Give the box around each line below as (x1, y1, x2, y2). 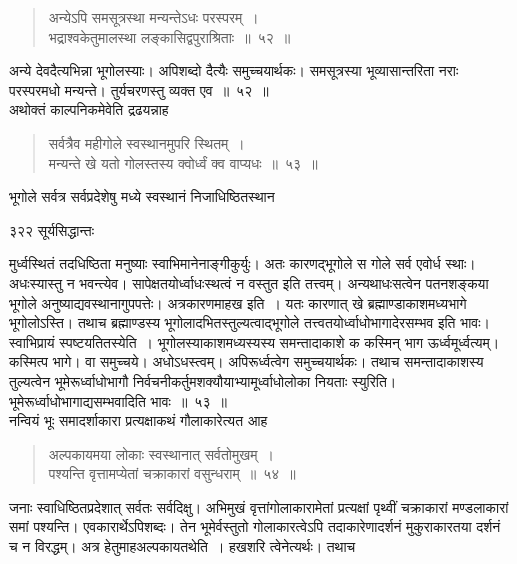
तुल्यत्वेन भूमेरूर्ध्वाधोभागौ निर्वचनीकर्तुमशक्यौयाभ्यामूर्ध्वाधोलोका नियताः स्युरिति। (9, 370, 397, 391)
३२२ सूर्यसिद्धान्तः (9, 219, 95, 240)
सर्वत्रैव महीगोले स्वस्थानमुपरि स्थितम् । (48, 132, 245, 153)
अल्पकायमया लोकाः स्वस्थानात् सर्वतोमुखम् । (48, 443, 274, 464)
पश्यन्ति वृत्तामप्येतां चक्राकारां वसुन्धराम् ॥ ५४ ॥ (48, 463, 296, 484)
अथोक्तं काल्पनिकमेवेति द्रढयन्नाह (9, 99, 169, 120)
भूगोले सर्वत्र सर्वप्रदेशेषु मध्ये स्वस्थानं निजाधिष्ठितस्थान (9, 186, 275, 207)
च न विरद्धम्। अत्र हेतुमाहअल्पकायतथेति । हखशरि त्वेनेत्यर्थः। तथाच (9, 536, 356, 557)
